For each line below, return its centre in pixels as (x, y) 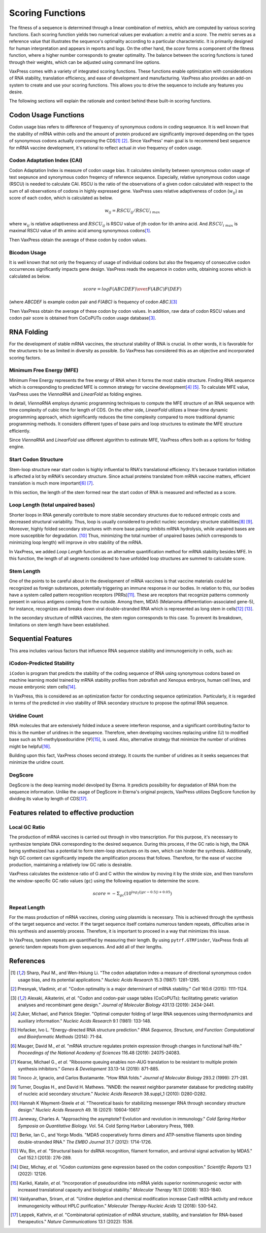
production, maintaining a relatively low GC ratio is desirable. (71, 865)
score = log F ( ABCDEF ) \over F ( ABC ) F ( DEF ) (132, 289)
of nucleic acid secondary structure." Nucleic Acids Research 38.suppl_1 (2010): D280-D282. (112, 1094)
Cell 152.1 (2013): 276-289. (45, 1158)
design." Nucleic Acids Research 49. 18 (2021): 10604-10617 (79, 1110)
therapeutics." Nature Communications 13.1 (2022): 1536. (76, 1222)
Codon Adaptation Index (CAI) (46, 161)
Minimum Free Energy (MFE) (44, 370)
